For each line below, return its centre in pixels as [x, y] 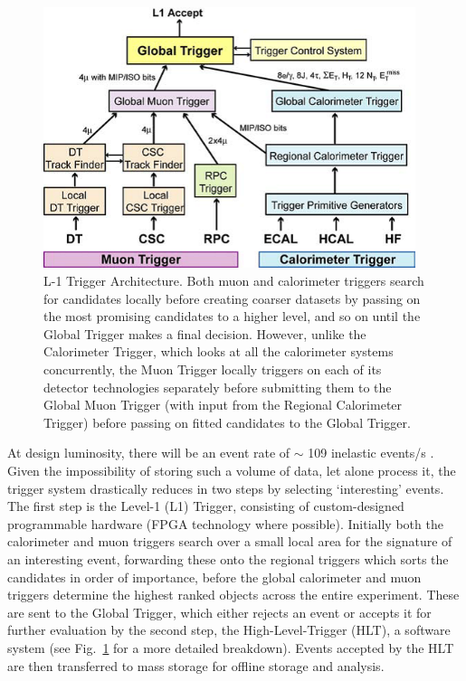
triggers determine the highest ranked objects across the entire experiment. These [233, 595]
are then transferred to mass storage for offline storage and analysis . [196, 665]
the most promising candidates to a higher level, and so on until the [232, 316]
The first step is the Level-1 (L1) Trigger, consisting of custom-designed [206, 506]
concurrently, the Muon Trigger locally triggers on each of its [213, 369]
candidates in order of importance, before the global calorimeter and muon [214, 577]
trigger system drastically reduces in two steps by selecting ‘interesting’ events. [226, 488]
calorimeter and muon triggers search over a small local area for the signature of [230, 541]
